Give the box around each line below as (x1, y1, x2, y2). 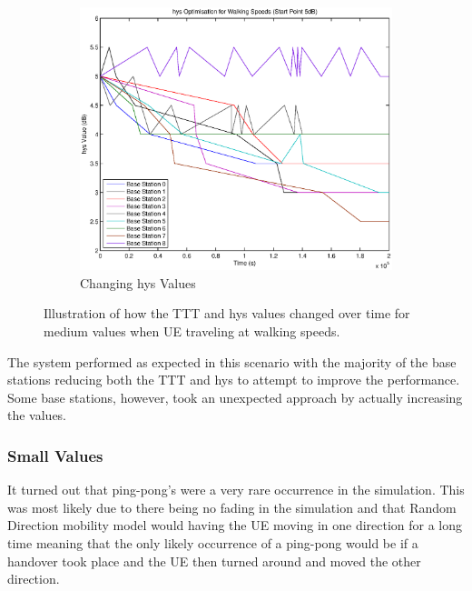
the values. (7, 406, 67, 425)
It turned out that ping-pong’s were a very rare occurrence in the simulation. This (7, 480, 465, 499)
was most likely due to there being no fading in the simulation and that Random (7, 497, 457, 516)
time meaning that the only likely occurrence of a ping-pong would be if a (7, 533, 418, 552)
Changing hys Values (80, 273, 196, 292)
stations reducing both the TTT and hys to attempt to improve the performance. (7, 370, 460, 389)
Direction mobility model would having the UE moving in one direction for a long (7, 516, 463, 535)
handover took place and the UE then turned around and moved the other (7, 551, 421, 570)
